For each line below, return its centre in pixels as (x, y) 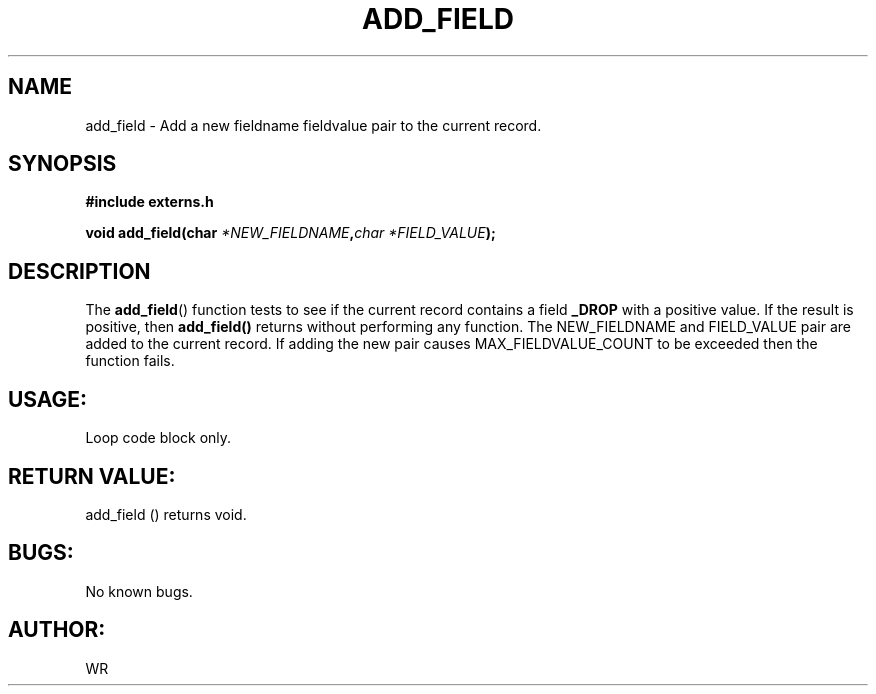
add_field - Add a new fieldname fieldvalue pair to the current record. (313, 125)
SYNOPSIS (62, 164)
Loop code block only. (158, 438)
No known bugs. (139, 591)
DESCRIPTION (79, 271)
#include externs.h (149, 202)
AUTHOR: (57, 630)
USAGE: (48, 399)
